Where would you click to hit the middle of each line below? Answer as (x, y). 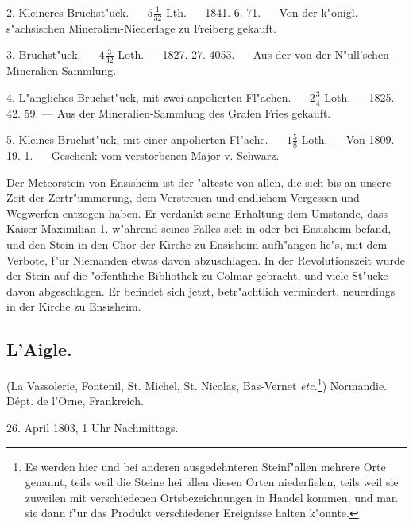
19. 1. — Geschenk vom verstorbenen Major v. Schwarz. (143, 155)
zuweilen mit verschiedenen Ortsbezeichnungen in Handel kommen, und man (211, 497)
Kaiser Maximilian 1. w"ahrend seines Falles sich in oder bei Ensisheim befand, (199, 228)
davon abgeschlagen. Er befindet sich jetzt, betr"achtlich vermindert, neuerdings (201, 290)
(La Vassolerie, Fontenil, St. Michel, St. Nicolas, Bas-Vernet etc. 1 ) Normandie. (197, 384)
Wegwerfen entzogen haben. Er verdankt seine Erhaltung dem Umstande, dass (197, 213)
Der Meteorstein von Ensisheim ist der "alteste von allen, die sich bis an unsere (199, 182)
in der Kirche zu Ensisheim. (74, 306)
